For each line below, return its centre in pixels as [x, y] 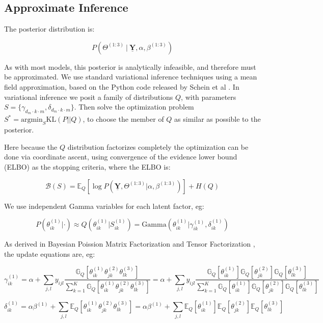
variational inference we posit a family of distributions [89, 97]
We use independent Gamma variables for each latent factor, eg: [104, 206]
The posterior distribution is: [49, 29]
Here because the [31, 146]
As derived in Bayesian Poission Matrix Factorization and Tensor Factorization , [130, 244]
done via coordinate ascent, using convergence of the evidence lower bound [121, 157]
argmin [32, 120]
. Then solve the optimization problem [134, 107]
